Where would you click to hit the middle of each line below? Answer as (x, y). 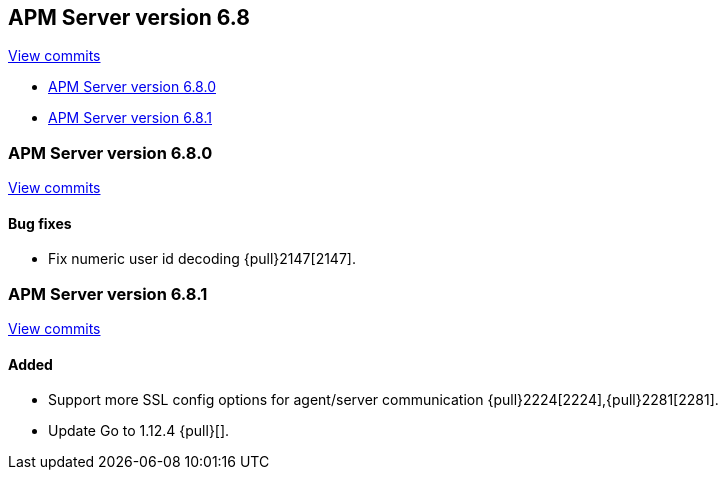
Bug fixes (40, 223)
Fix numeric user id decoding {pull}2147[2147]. (202, 259)
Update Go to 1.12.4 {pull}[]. (139, 431)
